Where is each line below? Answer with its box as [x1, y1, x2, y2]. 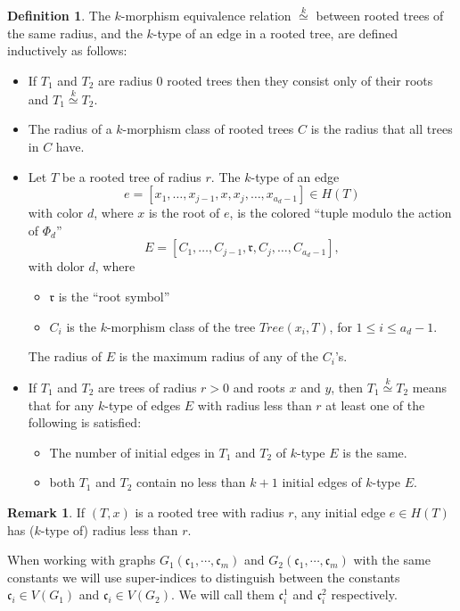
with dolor [28, 257, 85, 276]
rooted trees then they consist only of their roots [167, 71, 433, 89]
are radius [98, 71, 152, 89]
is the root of [148, 203, 220, 222]
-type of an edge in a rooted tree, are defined [152, 23, 398, 42]
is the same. [342, 442, 407, 461]
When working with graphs [7, 550, 156, 569]
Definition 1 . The [7, 6, 111, 25]
